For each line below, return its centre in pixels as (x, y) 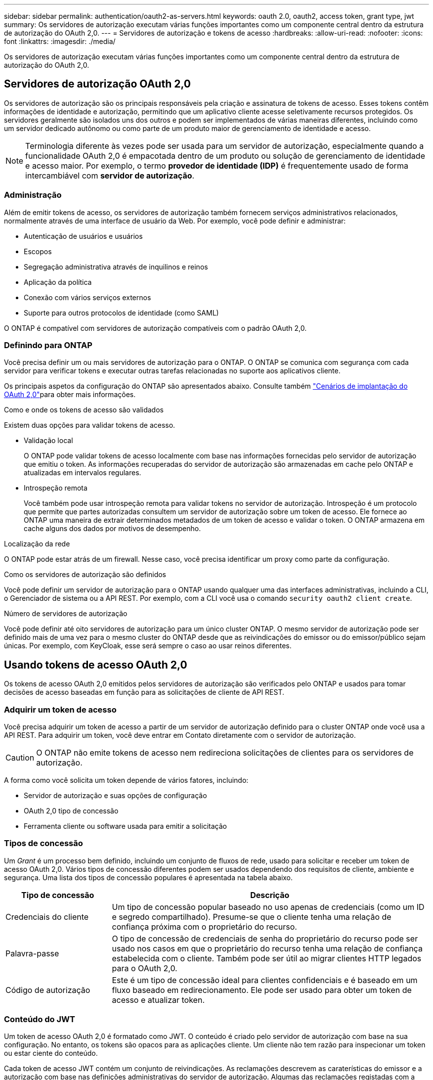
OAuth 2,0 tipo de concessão (71, 810)
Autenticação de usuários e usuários (83, 236)
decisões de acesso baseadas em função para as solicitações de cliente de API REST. (144, 692)
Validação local (48, 441)
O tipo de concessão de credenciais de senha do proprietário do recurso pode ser (265, 938)
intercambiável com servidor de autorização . (110, 175)
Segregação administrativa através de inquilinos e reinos (116, 267)
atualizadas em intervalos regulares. (83, 473)
